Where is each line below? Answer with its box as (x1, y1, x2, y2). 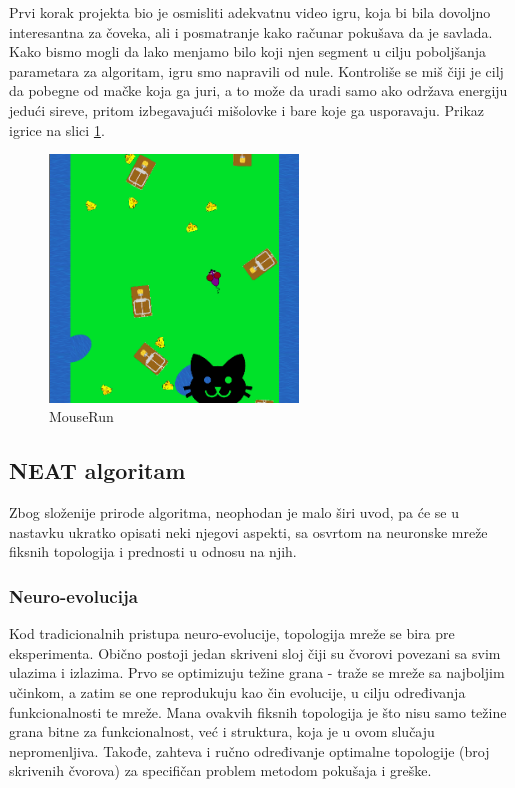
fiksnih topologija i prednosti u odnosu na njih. (9, 541, 297, 562)
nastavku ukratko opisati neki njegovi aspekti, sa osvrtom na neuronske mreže (9, 521, 488, 542)
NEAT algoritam (9, 455, 186, 486)
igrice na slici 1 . (9, 119, 105, 140)
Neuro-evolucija (9, 583, 138, 608)
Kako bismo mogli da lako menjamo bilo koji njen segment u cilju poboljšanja (9, 41, 487, 62)
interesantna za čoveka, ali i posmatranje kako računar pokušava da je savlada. (9, 21, 493, 42)
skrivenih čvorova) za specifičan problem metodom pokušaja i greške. (9, 760, 432, 781)
